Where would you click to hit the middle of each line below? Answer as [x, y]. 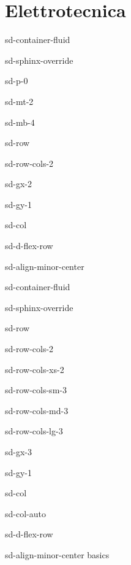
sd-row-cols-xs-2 [35, 369]
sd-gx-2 [19, 184]
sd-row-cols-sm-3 [36, 390]
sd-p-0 [17, 81]
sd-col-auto [25, 513]
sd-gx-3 [19, 452]
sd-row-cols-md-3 [37, 410]
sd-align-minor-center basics [57, 554]
